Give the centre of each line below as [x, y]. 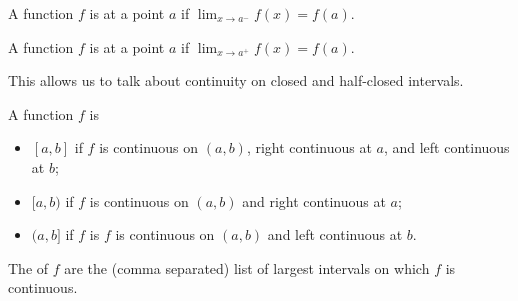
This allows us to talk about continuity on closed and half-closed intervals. [236, 80]
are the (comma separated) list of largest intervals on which [247, 267]
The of [28, 267]
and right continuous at [314, 200]
